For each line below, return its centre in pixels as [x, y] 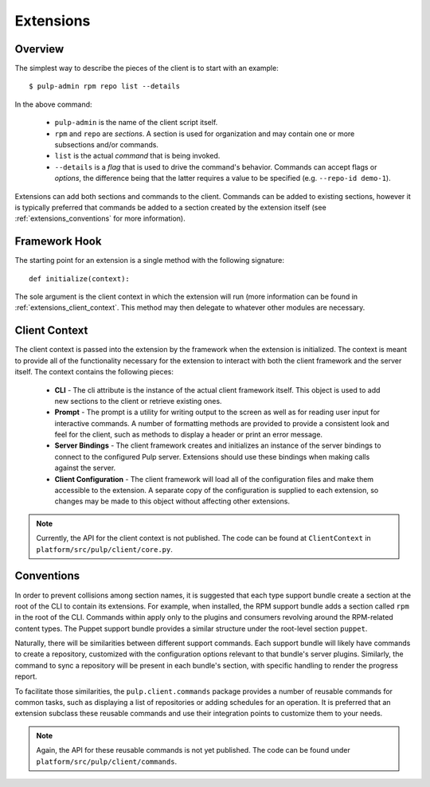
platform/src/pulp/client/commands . [107, 762]
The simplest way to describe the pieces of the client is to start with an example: [147, 69]
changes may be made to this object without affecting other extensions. [172, 501]
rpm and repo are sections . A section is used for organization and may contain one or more [205, 133]
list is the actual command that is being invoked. [137, 156]
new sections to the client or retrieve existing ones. [138, 401]
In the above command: [53, 104]
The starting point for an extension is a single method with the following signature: [149, 260]
